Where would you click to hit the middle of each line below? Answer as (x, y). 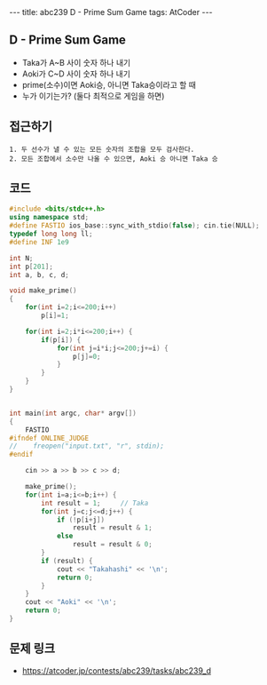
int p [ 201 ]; (31, 267)
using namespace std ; (49, 218)
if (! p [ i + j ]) (80, 520)
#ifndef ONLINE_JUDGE (49, 438)
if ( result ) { (67, 561)
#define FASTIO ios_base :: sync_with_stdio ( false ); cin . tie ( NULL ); (134, 226)
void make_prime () (43, 291)
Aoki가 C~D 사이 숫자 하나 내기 (76, 74)
